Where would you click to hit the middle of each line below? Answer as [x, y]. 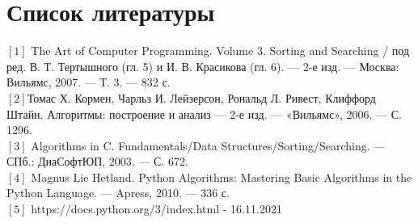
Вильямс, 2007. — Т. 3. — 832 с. [89, 82]
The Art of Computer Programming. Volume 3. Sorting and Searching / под [220, 50]
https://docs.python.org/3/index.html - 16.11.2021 [156, 209]
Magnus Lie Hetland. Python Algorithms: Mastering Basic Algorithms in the [222, 177]
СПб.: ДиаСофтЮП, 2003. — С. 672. [97, 161]
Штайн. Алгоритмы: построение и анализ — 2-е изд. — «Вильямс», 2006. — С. [204, 114]
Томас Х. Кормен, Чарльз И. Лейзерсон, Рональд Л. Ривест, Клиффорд [201, 97]
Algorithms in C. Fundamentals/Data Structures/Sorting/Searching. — [208, 145]
